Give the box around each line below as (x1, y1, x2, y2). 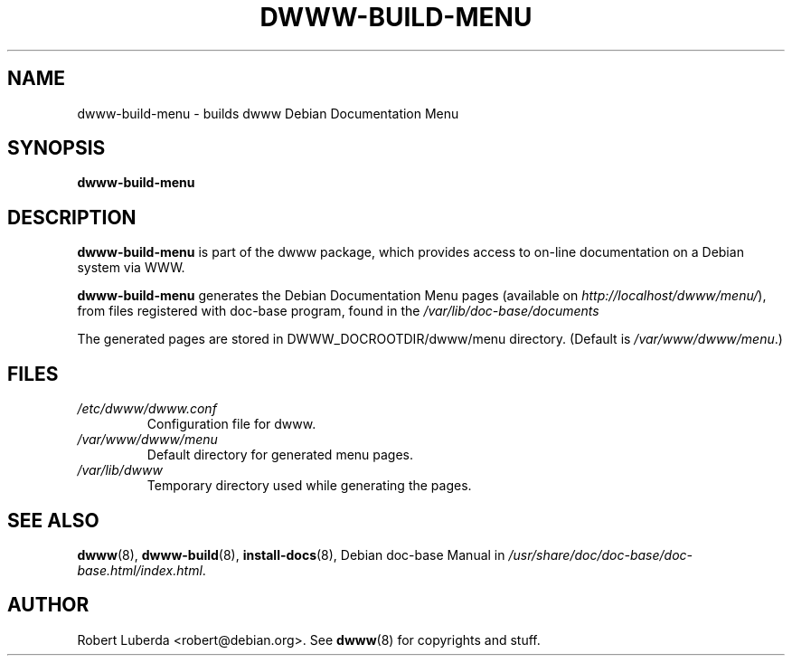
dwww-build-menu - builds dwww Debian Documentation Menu (77, 105, 459, 121)
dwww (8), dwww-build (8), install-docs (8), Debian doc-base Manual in (77, 546, 505, 563)
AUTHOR (7, 593, 90, 617)
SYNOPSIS (7, 137, 106, 160)
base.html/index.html (77, 562, 203, 578)
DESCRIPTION (7, 205, 137, 229)
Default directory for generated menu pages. (146, 447, 414, 463)
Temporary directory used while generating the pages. (146, 478, 472, 494)
